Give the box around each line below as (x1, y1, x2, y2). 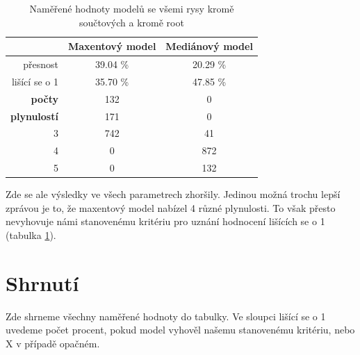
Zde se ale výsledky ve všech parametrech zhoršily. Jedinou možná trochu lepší (6, 187, 341, 201)
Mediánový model (165, 39, 253, 53)
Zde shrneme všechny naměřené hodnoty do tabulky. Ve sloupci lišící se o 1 (6, 308, 326, 323)
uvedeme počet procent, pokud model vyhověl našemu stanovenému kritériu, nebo (6, 322, 355, 337)
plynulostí (10, 108, 58, 123)
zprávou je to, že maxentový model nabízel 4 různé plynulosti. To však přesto (6, 200, 336, 215)
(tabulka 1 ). (6, 227, 56, 242)
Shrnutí (6, 268, 79, 297)
